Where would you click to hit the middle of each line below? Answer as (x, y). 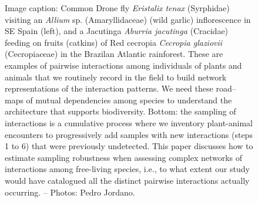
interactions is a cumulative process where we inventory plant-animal (129, 122)
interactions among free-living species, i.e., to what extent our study (127, 169)
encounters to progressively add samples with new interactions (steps (129, 134)
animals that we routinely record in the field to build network (116, 77)
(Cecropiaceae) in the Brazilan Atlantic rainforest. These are (114, 54)
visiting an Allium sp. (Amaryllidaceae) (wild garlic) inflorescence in (128, 19)
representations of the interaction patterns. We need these (109, 88)
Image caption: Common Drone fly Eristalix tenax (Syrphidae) (117, 8)
